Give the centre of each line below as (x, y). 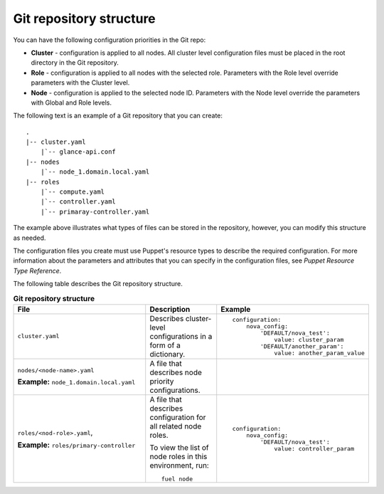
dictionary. (167, 354)
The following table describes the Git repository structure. (98, 284)
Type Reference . (37, 270)
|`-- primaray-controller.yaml (95, 211)
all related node (176, 426)
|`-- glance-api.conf (78, 152)
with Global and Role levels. (71, 103)
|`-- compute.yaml (73, 192)
